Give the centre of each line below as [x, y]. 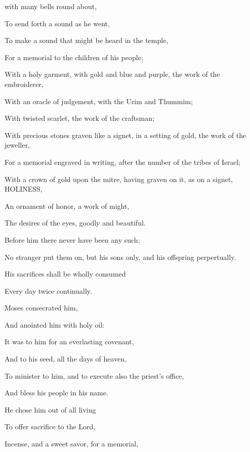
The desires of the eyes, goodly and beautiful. [75, 223]
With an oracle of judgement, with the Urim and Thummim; [99, 101]
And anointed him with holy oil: [55, 324]
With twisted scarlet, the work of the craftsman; [79, 118]
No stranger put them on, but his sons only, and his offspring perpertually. [120, 257]
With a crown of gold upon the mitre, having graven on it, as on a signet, [119, 179]
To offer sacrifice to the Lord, [50, 426]
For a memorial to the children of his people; [74, 57]
